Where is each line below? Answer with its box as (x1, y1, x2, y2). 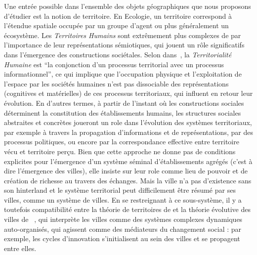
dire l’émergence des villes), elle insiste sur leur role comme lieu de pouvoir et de (4, 166, 248, 176)
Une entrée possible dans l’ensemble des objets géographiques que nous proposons (4, 1, 251, 11)
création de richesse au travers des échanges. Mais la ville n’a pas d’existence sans (4, 175, 252, 185)
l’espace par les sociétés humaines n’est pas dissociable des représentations (4, 78, 229, 88)
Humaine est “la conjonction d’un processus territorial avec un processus (4, 59, 224, 69)
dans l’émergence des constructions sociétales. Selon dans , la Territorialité (4, 49, 232, 59)
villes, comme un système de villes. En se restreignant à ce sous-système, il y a (4, 194, 242, 205)
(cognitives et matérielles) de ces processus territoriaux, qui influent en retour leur (4, 88, 253, 98)
